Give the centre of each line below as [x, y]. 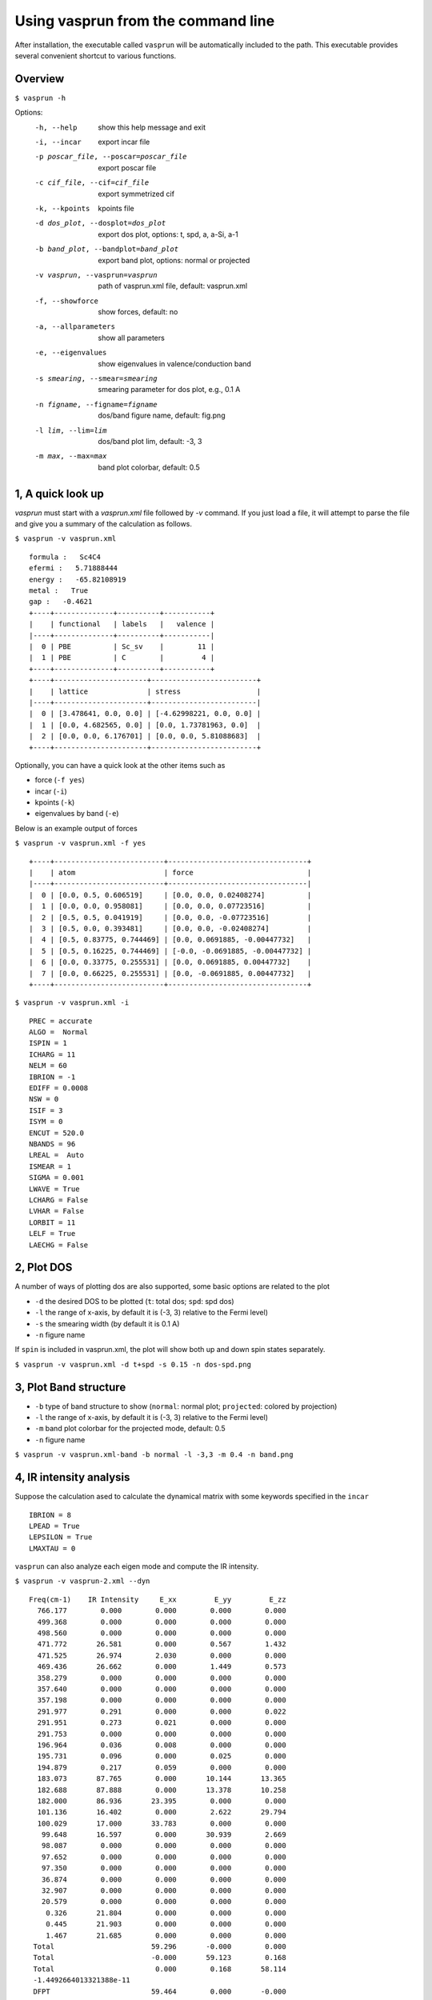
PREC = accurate [61, 1021]
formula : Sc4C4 [65, 557]
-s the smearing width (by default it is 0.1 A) [107, 1323]
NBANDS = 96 [52, 1144]
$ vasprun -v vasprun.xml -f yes [80, 843]
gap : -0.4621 [61, 602]
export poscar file [127, 167]
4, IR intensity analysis [72, 1477]
